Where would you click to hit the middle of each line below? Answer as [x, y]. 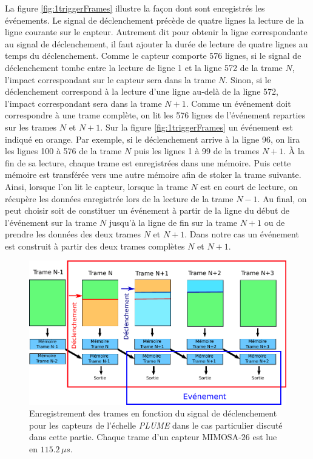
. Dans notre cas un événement [242, 234]
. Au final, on [282, 198]
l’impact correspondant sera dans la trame [83, 103]
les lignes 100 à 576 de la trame [63, 151]
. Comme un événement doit [238, 103]
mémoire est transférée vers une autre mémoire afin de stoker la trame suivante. [153, 175]
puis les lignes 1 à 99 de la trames [197, 151]
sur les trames [31, 127]
